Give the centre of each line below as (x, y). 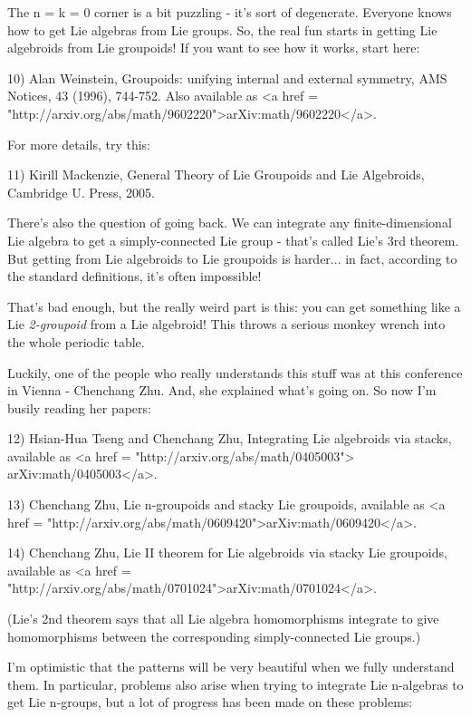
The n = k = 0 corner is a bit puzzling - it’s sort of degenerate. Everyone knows (230, 12)
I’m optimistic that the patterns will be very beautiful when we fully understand (231, 667)
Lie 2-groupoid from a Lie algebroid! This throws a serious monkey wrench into (226, 324)
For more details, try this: (79, 144)
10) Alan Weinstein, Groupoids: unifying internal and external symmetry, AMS (227, 78)
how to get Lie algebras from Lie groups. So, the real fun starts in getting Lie (222, 29)
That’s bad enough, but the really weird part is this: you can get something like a (234, 306)
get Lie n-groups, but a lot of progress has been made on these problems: (210, 702)
